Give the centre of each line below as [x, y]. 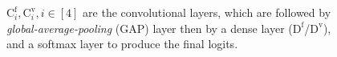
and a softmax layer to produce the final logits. [122, 44]
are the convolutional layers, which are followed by [207, 12]
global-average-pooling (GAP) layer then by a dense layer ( [150, 28]
